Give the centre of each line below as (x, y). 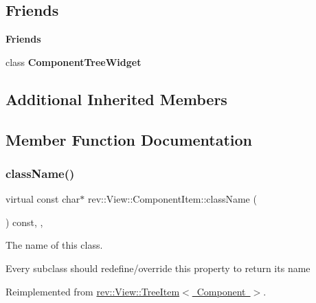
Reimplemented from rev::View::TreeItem (93, 291)
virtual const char (43, 199)
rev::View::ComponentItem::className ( (172, 199)
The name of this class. (54, 245)
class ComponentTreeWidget (74, 61)
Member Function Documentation (129, 139)
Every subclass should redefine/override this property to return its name (158, 268)
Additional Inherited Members (116, 99)
